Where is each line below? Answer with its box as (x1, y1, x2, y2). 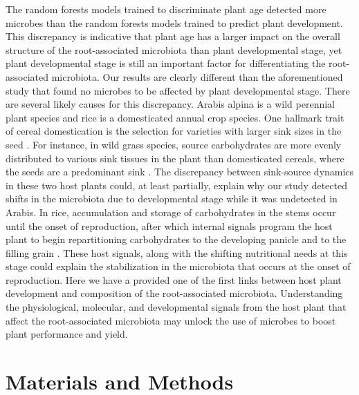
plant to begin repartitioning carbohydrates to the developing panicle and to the (6, 232, 347, 247)
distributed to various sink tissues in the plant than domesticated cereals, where (6, 151, 344, 165)
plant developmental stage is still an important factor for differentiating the (6, 56, 326, 70)
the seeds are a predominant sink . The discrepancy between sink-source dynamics (6, 164, 354, 179)
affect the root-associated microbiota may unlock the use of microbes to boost (6, 313, 336, 327)
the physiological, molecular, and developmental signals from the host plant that (6, 300, 347, 314)
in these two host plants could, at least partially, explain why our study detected (6, 177, 347, 192)
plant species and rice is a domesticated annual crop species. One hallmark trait (6, 110, 344, 124)
